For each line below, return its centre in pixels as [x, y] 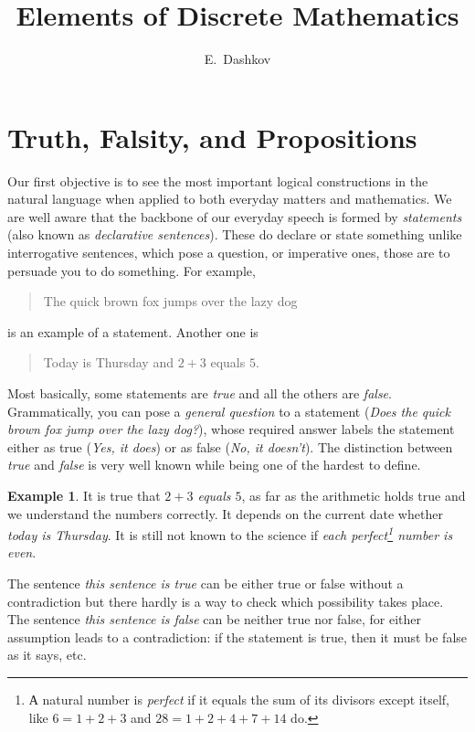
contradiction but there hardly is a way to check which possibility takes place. [226, 601]
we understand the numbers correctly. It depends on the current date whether [225, 513]
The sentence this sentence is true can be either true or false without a [206, 583]
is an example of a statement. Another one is [133, 331]
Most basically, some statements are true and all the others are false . [200, 393]
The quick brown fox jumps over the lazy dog [170, 301]
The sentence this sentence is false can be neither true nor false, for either [215, 619]
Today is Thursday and [108, 362]
